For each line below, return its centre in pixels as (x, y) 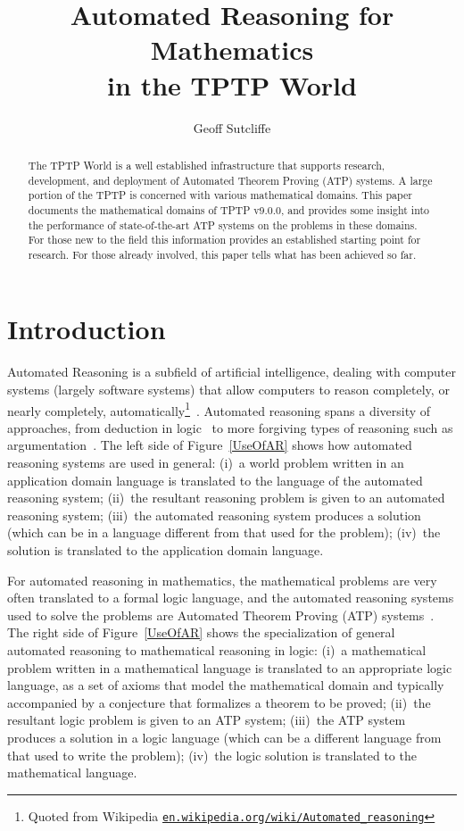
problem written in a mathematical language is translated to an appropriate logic (230, 667)
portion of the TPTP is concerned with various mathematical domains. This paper (220, 195)
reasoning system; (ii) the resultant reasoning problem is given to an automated (226, 498)
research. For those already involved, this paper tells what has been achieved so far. (222, 254)
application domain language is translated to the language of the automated (215, 480)
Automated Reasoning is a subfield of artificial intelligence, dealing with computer (232, 372)
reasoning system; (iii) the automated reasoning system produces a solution (214, 515)
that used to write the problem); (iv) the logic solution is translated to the (212, 755)
